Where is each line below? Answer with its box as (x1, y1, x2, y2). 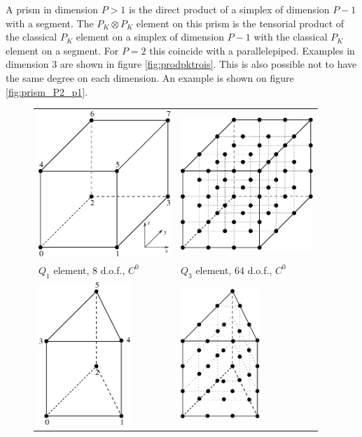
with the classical (253, 29, 328, 44)
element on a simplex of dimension (76, 29, 224, 44)
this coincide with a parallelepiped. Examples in (149, 43, 355, 57)
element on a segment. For (6, 43, 119, 57)
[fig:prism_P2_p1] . (6, 84, 88, 99)
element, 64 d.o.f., (195, 262, 272, 277)
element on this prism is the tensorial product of (136, 15, 344, 30)
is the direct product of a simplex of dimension (129, 2, 330, 16)
